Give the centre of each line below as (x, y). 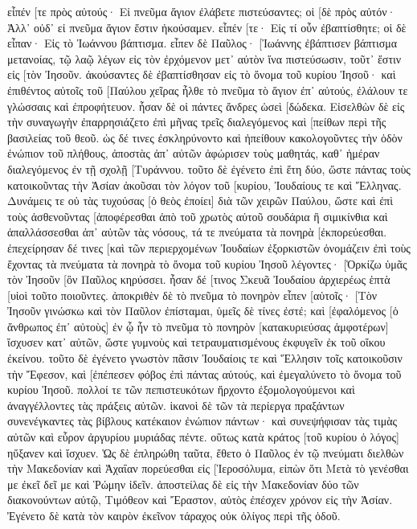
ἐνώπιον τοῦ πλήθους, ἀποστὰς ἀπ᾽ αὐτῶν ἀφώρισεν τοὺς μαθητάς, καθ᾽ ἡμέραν (194, 153)
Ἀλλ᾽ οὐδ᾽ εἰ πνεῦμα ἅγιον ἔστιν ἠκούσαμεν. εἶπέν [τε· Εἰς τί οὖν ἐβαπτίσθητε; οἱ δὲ (207, 27)
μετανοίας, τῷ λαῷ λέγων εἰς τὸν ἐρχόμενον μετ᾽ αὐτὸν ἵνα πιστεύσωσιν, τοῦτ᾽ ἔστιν (204, 58)
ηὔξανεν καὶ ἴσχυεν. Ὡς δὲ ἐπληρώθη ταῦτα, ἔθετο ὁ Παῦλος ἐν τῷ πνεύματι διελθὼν (206, 452)
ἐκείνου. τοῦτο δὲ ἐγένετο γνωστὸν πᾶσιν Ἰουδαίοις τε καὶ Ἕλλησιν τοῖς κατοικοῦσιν (205, 358)
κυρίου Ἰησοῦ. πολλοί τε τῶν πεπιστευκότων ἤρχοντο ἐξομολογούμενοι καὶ (181, 390)
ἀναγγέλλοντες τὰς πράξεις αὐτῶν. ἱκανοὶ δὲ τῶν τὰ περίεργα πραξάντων (176, 405)
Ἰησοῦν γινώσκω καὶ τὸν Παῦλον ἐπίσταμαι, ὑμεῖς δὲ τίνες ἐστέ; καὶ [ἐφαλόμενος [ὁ (203, 311)
